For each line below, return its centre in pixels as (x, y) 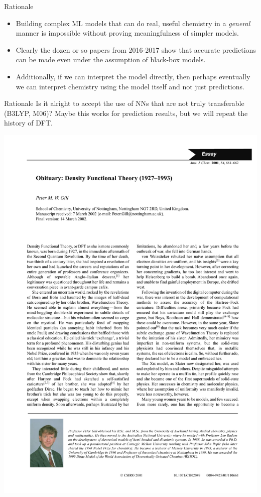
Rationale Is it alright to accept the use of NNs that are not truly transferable (124, 103)
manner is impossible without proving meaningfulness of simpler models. (127, 33)
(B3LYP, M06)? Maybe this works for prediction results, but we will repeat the (126, 113)
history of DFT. (28, 123)
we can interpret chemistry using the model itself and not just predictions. (130, 86)
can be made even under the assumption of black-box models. (111, 59)
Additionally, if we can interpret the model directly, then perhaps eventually (133, 76)
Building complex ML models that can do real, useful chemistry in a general (133, 23)
